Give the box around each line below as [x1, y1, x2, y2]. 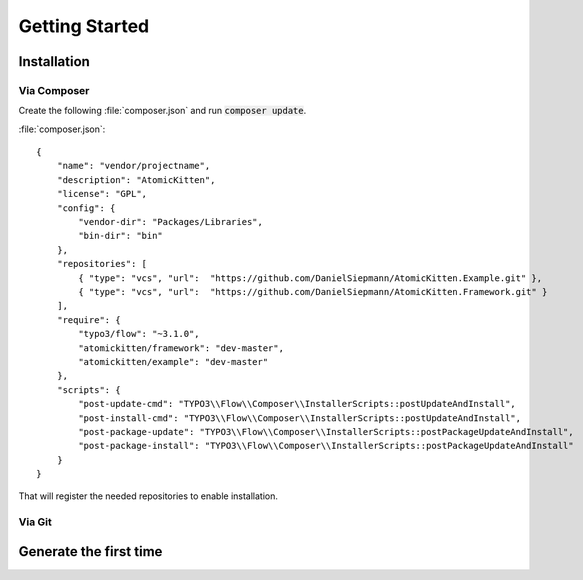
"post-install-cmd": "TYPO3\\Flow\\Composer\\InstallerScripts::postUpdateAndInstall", [78, 412, 522, 424]
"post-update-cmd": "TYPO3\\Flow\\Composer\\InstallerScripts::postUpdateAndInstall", [78, 398, 517, 410]
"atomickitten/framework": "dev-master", [78, 342, 285, 354]
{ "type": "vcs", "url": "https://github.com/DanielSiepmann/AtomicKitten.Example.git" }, [78, 272, 543, 284]
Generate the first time [18, 543, 163, 560]
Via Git [18, 515, 52, 529]
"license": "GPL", [56, 188, 148, 200]
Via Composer [18, 83, 90, 97]
